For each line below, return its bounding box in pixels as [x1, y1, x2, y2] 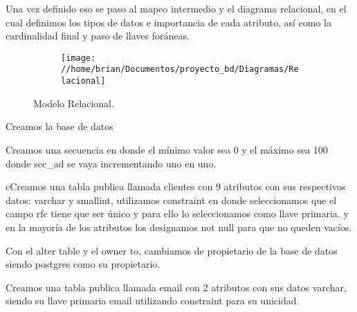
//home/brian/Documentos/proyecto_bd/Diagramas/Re [61, 64, 299, 75]
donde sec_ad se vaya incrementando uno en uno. [6, 156, 217, 170]
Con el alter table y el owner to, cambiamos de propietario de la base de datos [6, 243, 338, 257]
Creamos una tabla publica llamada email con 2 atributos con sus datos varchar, [6, 279, 347, 294]
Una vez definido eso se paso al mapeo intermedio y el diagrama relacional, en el [6, 1, 347, 15]
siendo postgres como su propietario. [6, 257, 161, 271]
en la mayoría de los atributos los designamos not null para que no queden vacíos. [6, 219, 352, 234]
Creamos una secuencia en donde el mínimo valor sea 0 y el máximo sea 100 [6, 142, 328, 156]
